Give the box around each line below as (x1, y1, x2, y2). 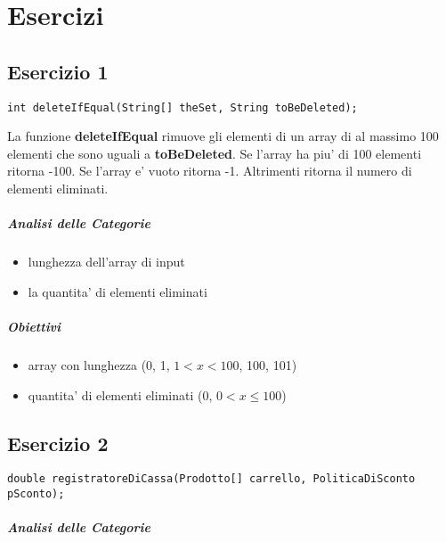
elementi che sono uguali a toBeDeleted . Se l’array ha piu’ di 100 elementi (7, 144, 422, 162)
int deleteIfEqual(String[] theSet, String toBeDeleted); (7, 101, 358, 114)
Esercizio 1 (7, 57, 109, 85)
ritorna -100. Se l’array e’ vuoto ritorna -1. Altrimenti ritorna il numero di (7, 161, 412, 180)
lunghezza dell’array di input (28, 252, 185, 271)
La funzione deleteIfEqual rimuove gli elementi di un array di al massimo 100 (7, 127, 439, 145)
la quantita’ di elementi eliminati (28, 282, 207, 300)
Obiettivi (7, 316, 61, 335)
